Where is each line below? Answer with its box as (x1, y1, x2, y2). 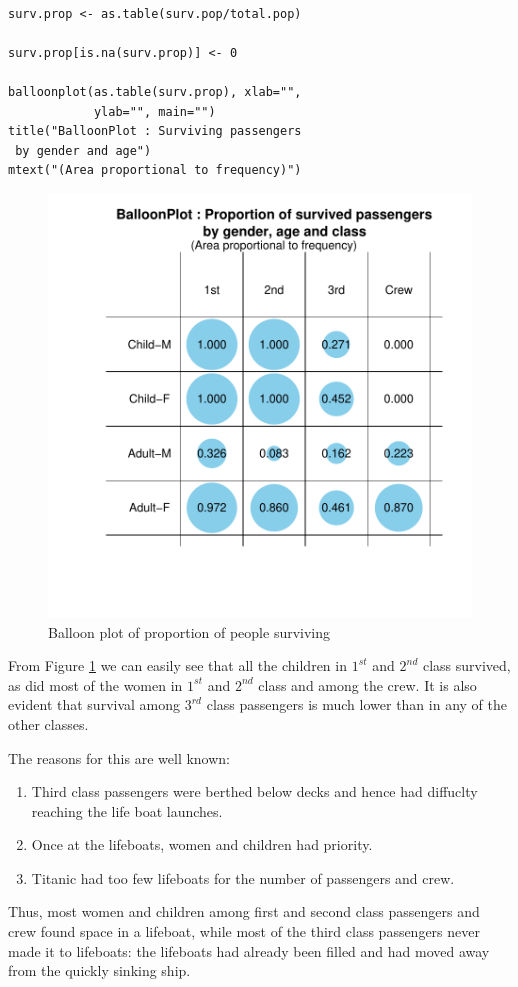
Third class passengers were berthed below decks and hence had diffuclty (31, 781, 478, 802)
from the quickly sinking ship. (8, 960, 191, 981)
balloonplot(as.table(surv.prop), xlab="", (8, 84, 302, 99)
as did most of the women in (8, 674, 183, 695)
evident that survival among (8, 694, 181, 715)
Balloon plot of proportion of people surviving (48, 621, 331, 642)
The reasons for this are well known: (8, 747, 230, 768)
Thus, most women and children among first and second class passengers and (8, 901, 480, 922)
